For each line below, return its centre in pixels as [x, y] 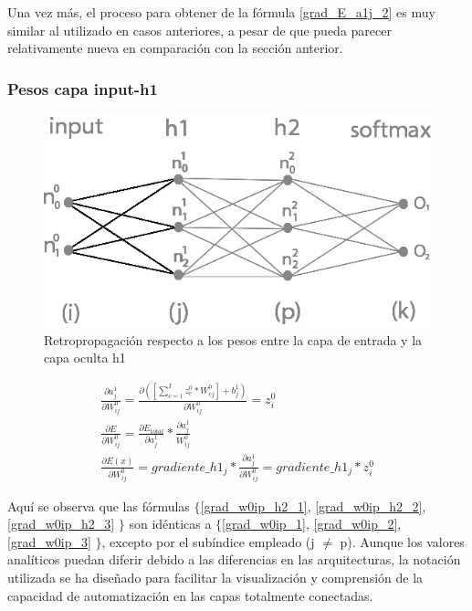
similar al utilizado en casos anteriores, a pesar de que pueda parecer [199, 30]
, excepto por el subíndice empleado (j [208, 541]
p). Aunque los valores [402, 541]
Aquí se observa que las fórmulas [99, 506]
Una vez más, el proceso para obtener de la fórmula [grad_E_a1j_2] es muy [221, 12]
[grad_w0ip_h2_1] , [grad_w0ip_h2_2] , [313, 506]
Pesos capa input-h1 [83, 88]
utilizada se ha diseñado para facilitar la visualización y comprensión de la [215, 577]
